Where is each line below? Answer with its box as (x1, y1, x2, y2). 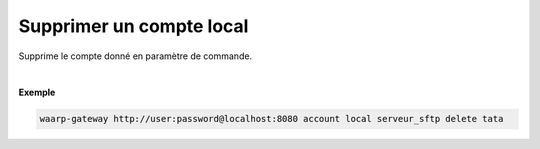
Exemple (18, 86, 56, 99)
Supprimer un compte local (18, 15, 249, 37)
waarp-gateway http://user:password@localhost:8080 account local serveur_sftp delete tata (39, 113, 504, 125)
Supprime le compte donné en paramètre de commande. (18, 50, 253, 62)
